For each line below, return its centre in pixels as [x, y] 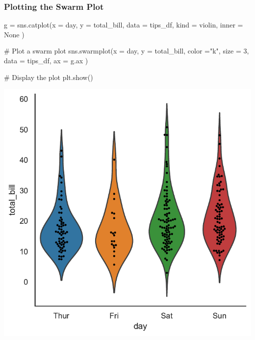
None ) [14, 34]
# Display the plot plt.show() [49, 77]
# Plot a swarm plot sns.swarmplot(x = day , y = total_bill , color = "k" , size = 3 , [127, 51]
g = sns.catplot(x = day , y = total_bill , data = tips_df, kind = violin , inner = [124, 25]
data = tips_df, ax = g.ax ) [46, 60]
